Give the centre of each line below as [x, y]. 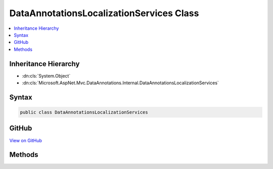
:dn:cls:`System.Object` [46, 76]
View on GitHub [26, 140]
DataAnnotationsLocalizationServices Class [104, 13]
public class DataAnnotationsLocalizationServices [84, 112]
